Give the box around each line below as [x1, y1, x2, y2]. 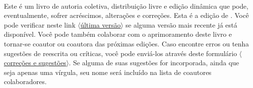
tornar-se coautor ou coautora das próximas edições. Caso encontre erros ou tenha [4, 38, 249, 48]
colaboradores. [4, 76, 47, 87]
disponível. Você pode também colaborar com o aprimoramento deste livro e [4, 29, 232, 39]
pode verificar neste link [4, 19, 76, 29]
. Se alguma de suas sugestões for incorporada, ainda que [69, 58, 239, 68]
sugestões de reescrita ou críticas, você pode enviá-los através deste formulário [4, 48, 237, 58]
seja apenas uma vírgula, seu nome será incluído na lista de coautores [4, 67, 212, 77]
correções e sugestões [4, 58, 66, 68]
